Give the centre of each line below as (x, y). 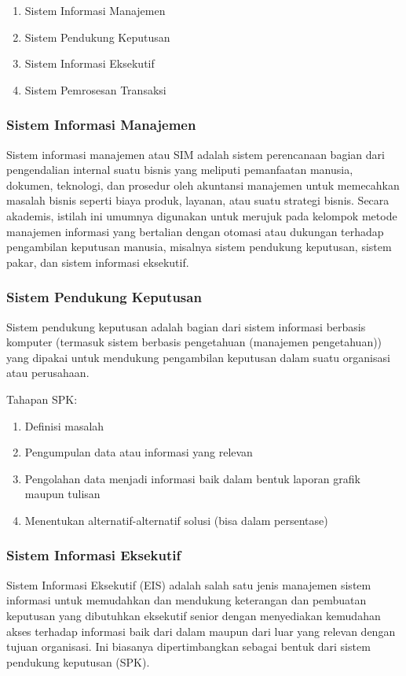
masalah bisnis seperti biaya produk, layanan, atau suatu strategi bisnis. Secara (198, 200)
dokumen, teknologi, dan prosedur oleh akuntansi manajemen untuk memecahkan (203, 185)
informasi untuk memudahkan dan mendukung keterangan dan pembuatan (187, 600)
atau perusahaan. (48, 373)
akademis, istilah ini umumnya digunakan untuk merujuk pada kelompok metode (202, 215)
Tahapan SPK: (42, 399)
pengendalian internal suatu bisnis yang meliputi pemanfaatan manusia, (180, 170)
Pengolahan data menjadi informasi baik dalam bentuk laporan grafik (192, 478)
